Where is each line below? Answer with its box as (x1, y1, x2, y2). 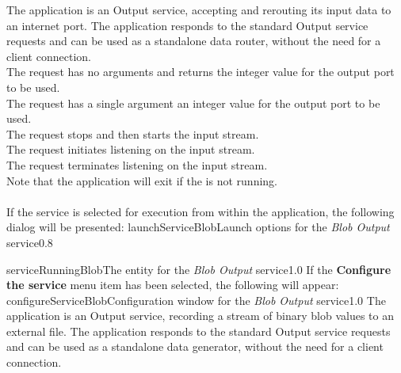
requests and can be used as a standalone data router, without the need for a (6, 32, 381, 49)
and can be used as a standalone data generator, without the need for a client (6, 338, 384, 355)
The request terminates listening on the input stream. (6, 156, 268, 173)
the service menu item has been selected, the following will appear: (6, 276, 339, 293)
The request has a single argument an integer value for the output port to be (6, 94, 380, 111)
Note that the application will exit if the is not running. (6, 172, 277, 188)
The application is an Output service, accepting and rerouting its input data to (6, 2, 391, 17)
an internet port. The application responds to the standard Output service (6, 17, 369, 33)
